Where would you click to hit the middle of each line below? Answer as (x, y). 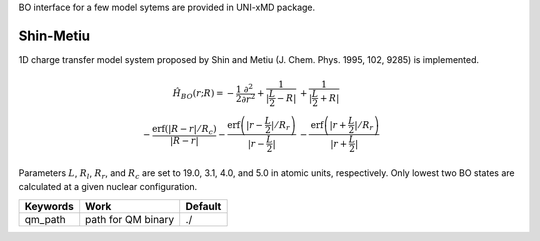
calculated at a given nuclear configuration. (108, 187)
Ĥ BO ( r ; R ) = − (203, 94)
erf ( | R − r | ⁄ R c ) (184, 130)
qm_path (45, 219)
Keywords (49, 206)
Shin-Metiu (54, 35)
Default (203, 206)
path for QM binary (130, 219)
